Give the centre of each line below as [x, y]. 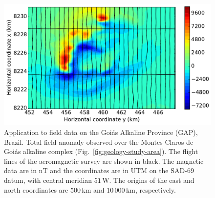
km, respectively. [151, 189]
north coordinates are [36, 189]
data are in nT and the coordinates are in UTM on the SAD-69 [99, 170]
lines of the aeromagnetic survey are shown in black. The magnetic [104, 161]
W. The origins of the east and [148, 180]
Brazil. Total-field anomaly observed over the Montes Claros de [99, 142]
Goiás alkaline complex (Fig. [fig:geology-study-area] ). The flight [101, 151]
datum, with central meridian [48, 180]
